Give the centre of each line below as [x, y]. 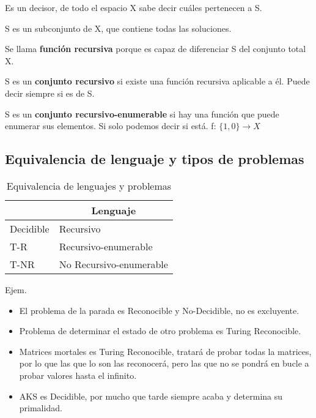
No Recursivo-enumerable [113, 264]
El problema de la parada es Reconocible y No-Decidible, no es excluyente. [159, 310]
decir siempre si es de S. [50, 93]
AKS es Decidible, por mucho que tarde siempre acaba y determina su [151, 396]
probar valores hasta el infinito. [78, 375]
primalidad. [41, 408]
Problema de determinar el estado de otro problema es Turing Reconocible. [160, 331]
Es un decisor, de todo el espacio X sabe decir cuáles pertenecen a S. [134, 7]
